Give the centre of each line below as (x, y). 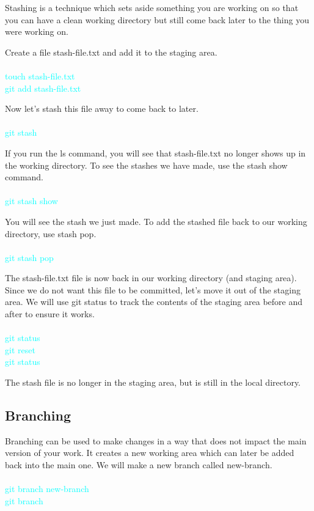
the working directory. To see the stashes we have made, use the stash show (146, 165)
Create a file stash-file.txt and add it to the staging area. (111, 52)
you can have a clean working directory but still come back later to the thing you (157, 19)
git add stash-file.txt (43, 88)
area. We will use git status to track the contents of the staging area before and (154, 302)
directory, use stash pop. (51, 233)
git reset (20, 349)
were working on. (37, 31)
